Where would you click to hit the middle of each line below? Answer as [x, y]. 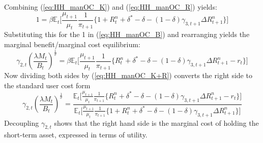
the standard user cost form [47, 85]
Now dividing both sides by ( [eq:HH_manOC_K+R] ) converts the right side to [128, 75]
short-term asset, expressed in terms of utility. [76, 135]
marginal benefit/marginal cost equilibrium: [72, 44]
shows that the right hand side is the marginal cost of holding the [156, 122]
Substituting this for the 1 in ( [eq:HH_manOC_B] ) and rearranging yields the [127, 34]
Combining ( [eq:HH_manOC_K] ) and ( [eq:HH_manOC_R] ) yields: [111, 7]
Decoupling [22, 122]
